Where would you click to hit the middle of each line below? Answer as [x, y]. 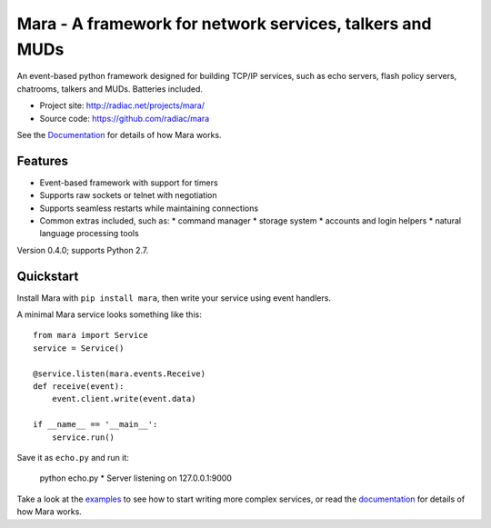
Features [42, 160]
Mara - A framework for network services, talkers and [224, 24]
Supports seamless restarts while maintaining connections [149, 208]
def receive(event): [79, 387]
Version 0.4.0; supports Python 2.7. [83, 250]
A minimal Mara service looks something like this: [109, 314]
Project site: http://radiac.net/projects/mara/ [122, 105]
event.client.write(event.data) [124, 399]
